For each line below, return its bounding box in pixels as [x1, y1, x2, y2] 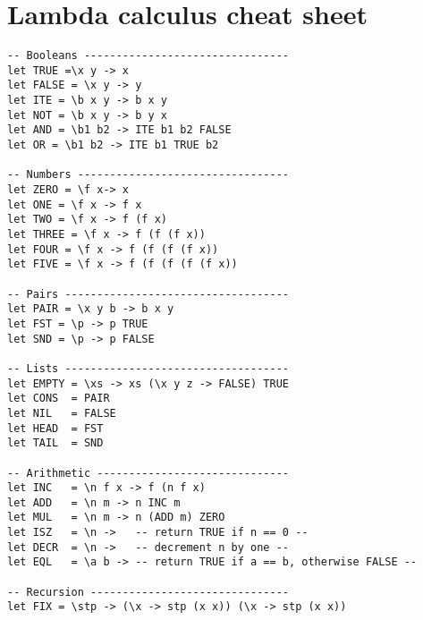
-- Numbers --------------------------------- [7, 168, 289, 182]
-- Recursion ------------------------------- [7, 585, 289, 599]
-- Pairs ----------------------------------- [7, 287, 289, 301]
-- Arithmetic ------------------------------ [7, 466, 289, 480]
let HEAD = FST [7, 421, 104, 435]
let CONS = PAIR [7, 392, 110, 405]
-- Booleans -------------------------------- [7, 49, 289, 63]
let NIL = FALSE [7, 406, 116, 420]
